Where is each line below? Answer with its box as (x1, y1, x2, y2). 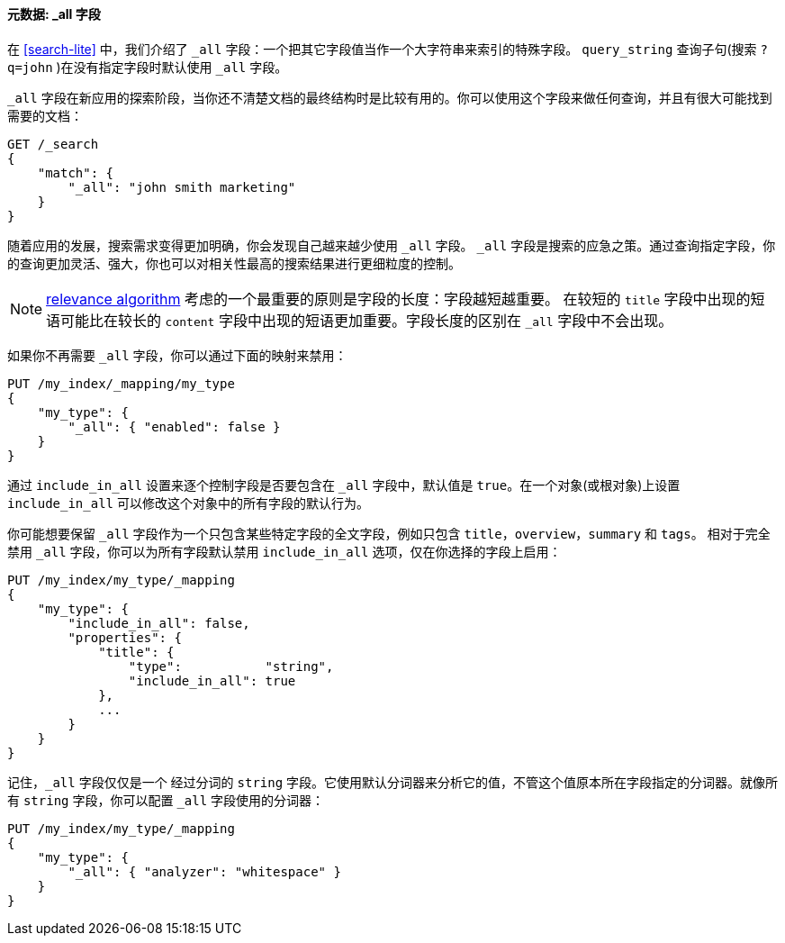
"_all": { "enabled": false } (68, 419, 281, 434)
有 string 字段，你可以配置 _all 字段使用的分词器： (7, 792, 325, 808)
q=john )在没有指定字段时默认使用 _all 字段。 (7, 59, 288, 75)
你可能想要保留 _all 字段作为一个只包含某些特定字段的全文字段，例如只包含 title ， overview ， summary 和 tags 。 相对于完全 (7, 525, 771, 541)
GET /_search (7, 136, 99, 151)
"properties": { (68, 630, 182, 645)
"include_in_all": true (128, 673, 296, 688)
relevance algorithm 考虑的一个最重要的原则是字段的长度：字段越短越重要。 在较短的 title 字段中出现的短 (46, 289, 765, 308)
